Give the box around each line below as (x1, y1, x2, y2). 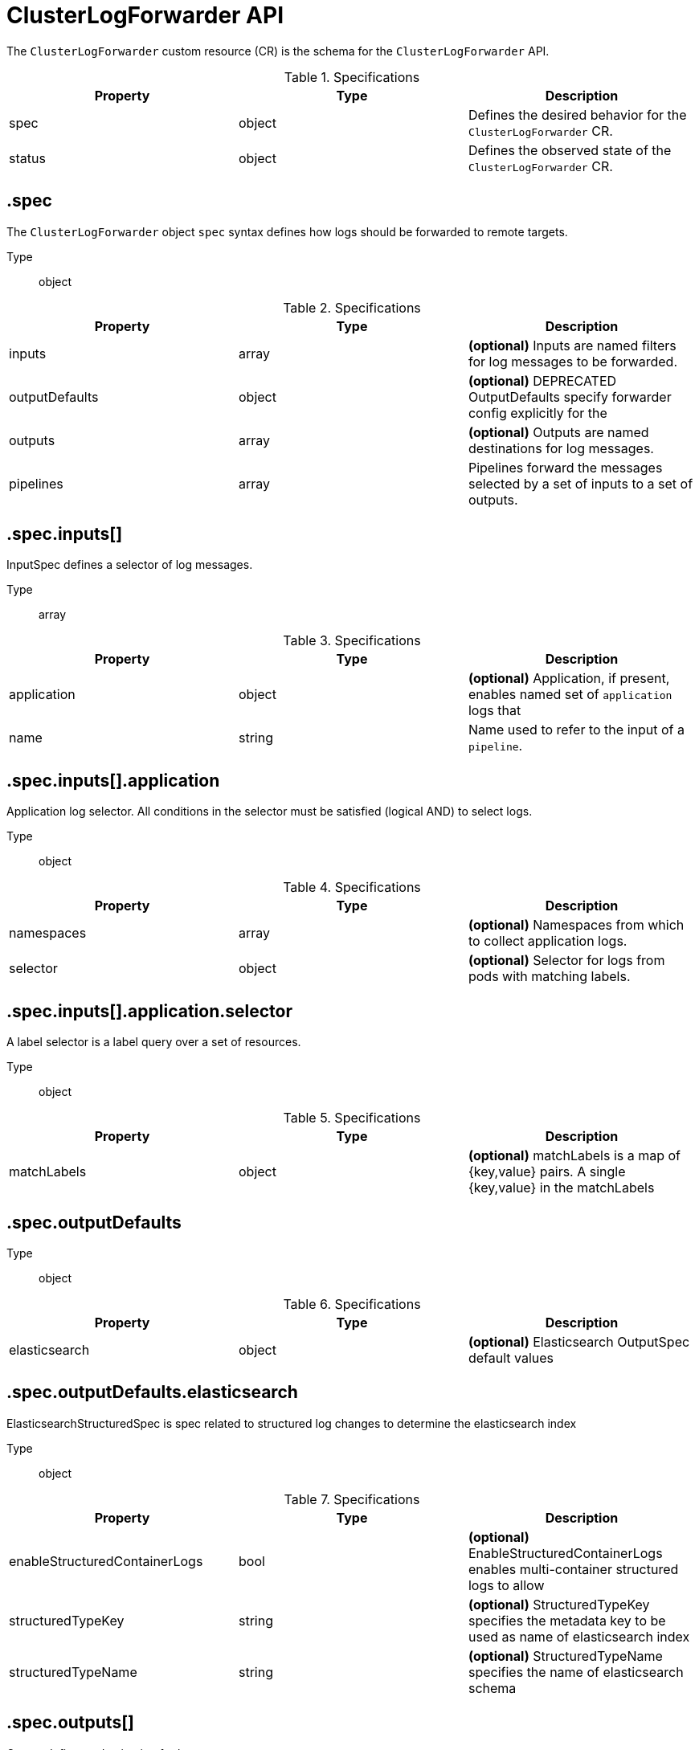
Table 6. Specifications (283, 1295, 421, 1312)
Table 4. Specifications (283, 879, 421, 896)
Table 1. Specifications (284, 68, 420, 85)
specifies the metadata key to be (468, 1612, 666, 1629)
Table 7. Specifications (284, 1490, 420, 1507)
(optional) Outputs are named (468, 423, 649, 440)
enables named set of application (468, 686, 672, 703)
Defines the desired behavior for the (468, 106, 687, 123)
